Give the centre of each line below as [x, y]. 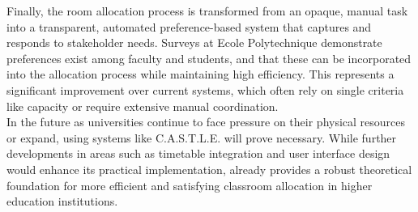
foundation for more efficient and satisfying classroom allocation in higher [190, 185]
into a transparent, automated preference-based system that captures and [189, 26]
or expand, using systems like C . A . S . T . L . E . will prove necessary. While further [202, 137]
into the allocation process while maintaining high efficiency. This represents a [200, 74]
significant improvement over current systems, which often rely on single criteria [205, 89]
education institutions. [62, 201]
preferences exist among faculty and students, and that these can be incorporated [209, 58]
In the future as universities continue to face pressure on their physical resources [206, 122]
